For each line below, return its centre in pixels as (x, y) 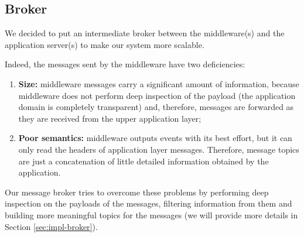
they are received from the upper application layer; (110, 118)
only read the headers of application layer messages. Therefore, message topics (159, 149)
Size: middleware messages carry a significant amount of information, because (159, 83)
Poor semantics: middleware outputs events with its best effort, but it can (155, 138)
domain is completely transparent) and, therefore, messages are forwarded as (156, 107)
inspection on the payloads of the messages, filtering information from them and (148, 203)
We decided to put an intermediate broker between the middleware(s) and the (145, 33)
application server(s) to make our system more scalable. (105, 44)
